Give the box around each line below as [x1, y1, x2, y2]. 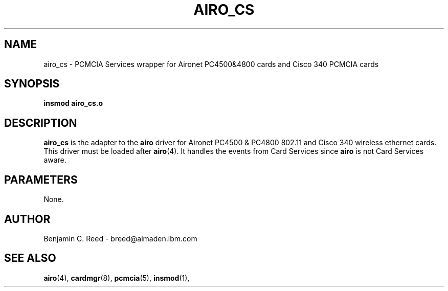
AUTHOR [4, 212, 51, 226]
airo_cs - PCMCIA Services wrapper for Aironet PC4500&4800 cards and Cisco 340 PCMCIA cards [43, 59, 379, 69]
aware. [43, 155, 66, 165]
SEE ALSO [4, 252, 56, 265]
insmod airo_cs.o [43, 99, 103, 108]
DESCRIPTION [4, 116, 77, 129]
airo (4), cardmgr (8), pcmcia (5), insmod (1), [43, 273, 190, 282]
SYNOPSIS [4, 77, 60, 91]
